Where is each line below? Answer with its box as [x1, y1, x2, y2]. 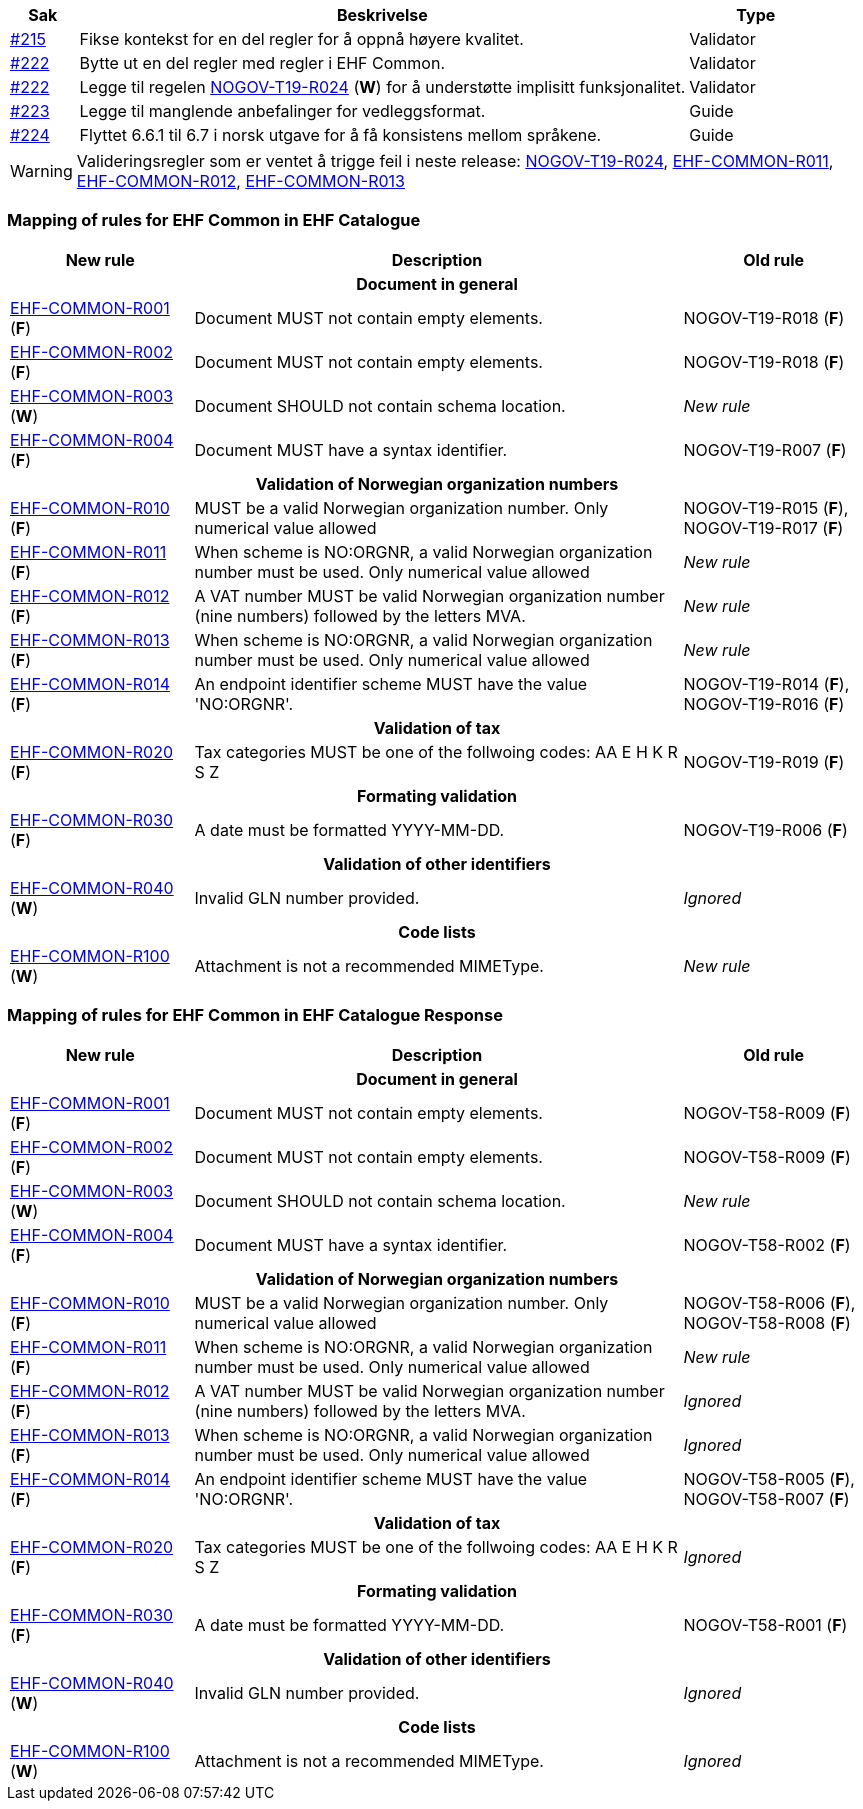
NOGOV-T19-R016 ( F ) [683, 693, 845, 714]
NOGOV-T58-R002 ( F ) [683, 1234, 851, 1255]
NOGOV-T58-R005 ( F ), [683, 1468, 855, 1489]
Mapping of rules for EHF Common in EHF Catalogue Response [7, 1005, 503, 1026]
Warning [10, 161, 73, 181]
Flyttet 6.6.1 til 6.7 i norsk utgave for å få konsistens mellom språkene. [79, 125, 602, 145]
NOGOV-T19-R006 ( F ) [683, 819, 848, 840]
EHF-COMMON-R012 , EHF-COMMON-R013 [76, 171, 405, 191]
